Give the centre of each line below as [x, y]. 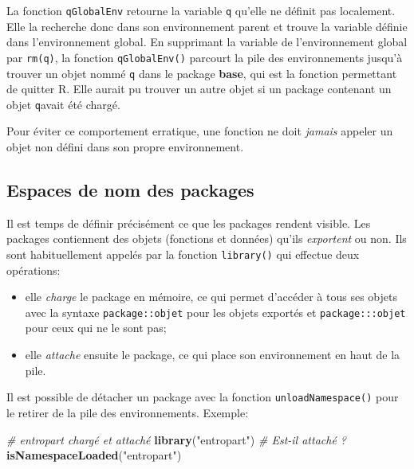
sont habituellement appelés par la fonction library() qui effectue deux [183, 254]
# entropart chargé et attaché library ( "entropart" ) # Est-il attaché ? [177, 439]
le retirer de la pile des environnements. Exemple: [128, 412]
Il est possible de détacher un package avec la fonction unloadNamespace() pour [203, 397]
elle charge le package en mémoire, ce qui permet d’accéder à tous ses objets [211, 297]
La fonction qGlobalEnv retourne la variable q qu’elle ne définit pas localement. [201, 10]
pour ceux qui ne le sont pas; [96, 328]
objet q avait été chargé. [63, 104]
